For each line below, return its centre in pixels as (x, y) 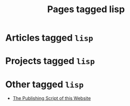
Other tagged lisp (45, 84)
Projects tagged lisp (50, 61)
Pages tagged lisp (86, 9)
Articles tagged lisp (49, 38)
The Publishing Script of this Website (52, 98)
